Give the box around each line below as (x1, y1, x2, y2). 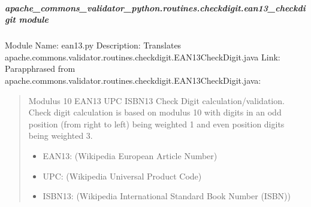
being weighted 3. (28, 129, 93, 142)
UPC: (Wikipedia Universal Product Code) (43, 169, 202, 182)
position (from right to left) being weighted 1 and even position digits (28, 117, 285, 130)
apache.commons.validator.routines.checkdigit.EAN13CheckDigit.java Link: (5, 50, 280, 63)
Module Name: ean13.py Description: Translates (5, 39, 182, 51)
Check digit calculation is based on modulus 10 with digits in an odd (28, 106, 282, 118)
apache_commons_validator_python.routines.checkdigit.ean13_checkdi (5, 1, 306, 14)
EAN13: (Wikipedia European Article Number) (43, 149, 218, 162)
